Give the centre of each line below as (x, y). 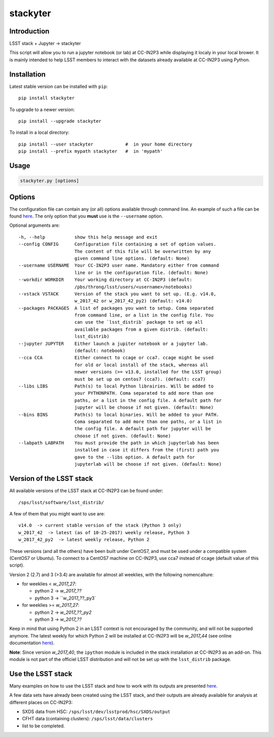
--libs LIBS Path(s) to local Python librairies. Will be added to (116, 386)
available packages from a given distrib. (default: (141, 329)
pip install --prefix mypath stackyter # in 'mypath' (91, 151)
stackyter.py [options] (50, 181)
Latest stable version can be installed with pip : (59, 86)
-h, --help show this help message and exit (88, 237)
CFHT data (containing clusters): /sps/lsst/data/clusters (88, 719)
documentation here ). (32, 643)
